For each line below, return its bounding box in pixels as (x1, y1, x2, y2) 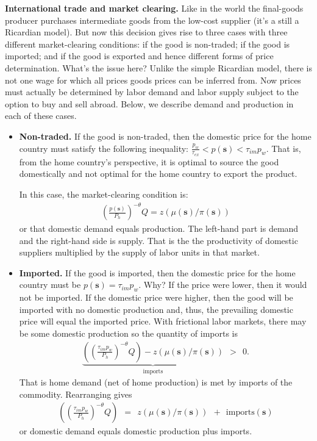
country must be (19, 278, 81, 291)
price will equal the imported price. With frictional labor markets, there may (19, 315, 307, 328)
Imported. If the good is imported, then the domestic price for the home (19, 266, 296, 279)
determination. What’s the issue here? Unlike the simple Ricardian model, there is (5, 61, 312, 74)
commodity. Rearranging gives (19, 387, 132, 400)
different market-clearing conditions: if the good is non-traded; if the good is (5, 37, 290, 50)
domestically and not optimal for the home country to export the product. (19, 167, 297, 180)
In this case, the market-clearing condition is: (19, 187, 188, 200)
